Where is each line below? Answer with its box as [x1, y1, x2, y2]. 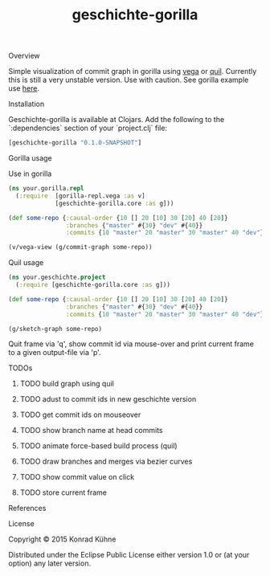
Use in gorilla [8, 169, 52, 178]
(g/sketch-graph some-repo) [8, 325, 103, 333]
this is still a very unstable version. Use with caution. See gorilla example [8, 75, 249, 85]
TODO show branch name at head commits [19, 426, 163, 435]
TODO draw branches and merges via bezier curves [19, 456, 193, 467]
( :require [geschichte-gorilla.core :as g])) [15, 281, 171, 289]
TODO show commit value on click [19, 472, 135, 482]
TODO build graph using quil [19, 379, 115, 389]
